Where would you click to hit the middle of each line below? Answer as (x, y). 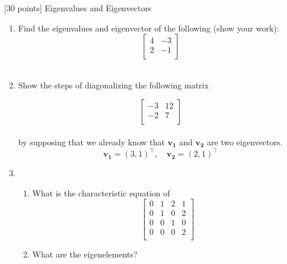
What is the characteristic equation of (101, 193)
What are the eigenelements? (85, 254)
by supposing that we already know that (91, 141)
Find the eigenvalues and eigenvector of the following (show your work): (149, 28)
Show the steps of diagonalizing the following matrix (113, 85)
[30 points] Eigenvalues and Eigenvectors (78, 8)
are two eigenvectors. (245, 141)
